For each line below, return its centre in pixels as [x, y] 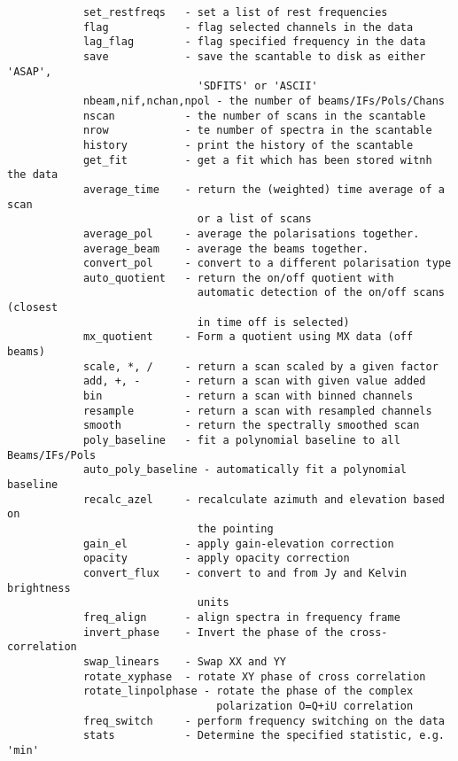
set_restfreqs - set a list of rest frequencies [235, 12]
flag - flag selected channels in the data [248, 27]
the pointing [235, 528]
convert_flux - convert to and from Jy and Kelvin [245, 573]
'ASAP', [30, 71]
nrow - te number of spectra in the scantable [257, 131]
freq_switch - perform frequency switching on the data [264, 721]
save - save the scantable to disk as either [254, 56]
